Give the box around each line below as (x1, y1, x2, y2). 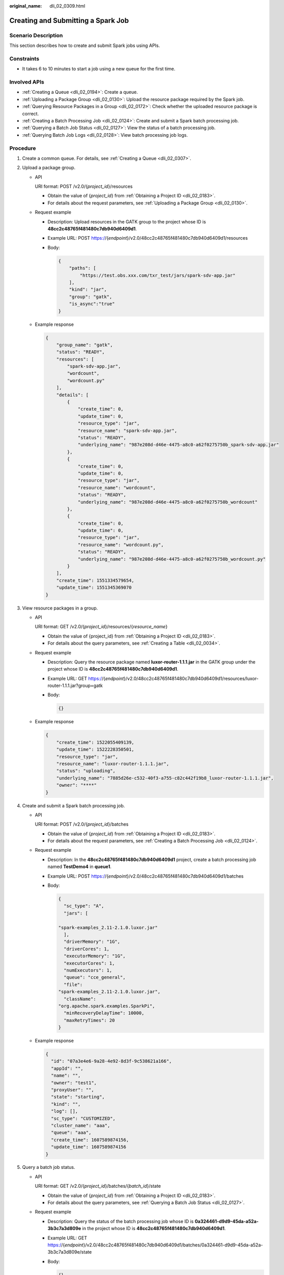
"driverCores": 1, (64, 946, 109, 952)
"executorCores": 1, (64, 960, 115, 966)
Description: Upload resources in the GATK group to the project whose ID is (47, 218, 206, 224)
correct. (22, 110, 39, 117)
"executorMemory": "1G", (64, 953, 126, 959)
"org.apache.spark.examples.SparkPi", (58, 1003, 155, 1009)
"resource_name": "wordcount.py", (77, 542, 164, 548)
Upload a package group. (22, 165, 76, 171)
